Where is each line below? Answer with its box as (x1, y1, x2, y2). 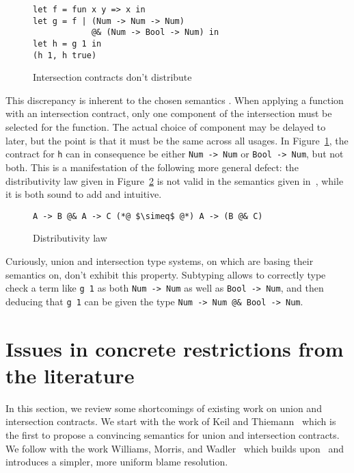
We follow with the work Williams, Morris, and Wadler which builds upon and (5, 441, 344, 455)
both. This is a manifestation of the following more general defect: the (5, 159, 299, 174)
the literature (5, 361, 135, 389)
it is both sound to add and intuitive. (5, 187, 162, 201)
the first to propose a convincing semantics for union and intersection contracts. (5, 427, 340, 442)
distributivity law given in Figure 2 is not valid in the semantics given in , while (5, 173, 344, 188)
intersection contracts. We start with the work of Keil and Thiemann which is (5, 414, 336, 429)
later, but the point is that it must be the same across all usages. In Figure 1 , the (5, 133, 349, 147)
